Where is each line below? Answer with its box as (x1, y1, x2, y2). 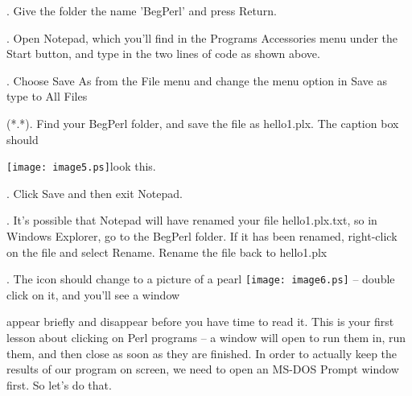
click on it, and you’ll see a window (6, 286, 180, 303)
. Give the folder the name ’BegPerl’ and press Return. (6, 2, 277, 19)
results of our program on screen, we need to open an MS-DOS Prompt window (6, 361, 399, 377)
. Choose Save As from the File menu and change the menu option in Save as (6, 72, 387, 89)
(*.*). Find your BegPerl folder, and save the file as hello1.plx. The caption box (6, 114, 399, 131)
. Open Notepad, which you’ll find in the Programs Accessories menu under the (6, 29, 398, 46)
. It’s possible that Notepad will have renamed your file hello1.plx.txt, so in (6, 212, 377, 229)
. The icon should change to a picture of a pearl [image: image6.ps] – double (6, 270, 395, 287)
